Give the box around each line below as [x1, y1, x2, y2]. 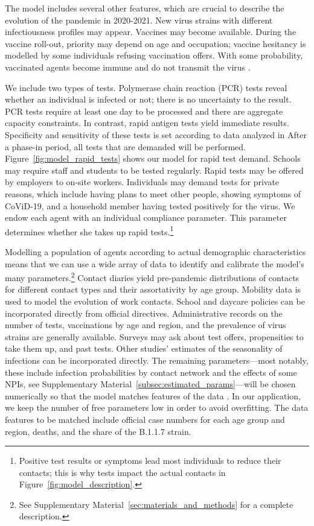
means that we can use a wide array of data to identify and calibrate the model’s [5, 257, 304, 270]
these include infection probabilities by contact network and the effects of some [5, 366, 297, 378]
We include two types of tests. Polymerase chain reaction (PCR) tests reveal [5, 81, 287, 93]
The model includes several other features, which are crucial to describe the [5, 2, 284, 14]
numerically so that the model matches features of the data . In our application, [5, 389, 301, 402]
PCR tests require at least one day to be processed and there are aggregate [5, 104, 283, 117]
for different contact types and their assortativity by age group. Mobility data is [5, 283, 301, 296]
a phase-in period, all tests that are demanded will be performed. [5, 140, 246, 153]
